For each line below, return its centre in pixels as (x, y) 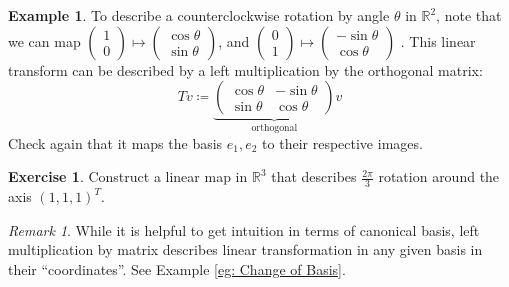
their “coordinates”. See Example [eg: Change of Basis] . (177, 268)
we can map (44, 40)
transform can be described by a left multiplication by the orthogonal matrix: (245, 69)
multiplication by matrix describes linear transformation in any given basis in (245, 249)
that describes (314, 176)
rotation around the (439, 176)
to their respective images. (342, 142)
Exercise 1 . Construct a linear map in (128, 176)
